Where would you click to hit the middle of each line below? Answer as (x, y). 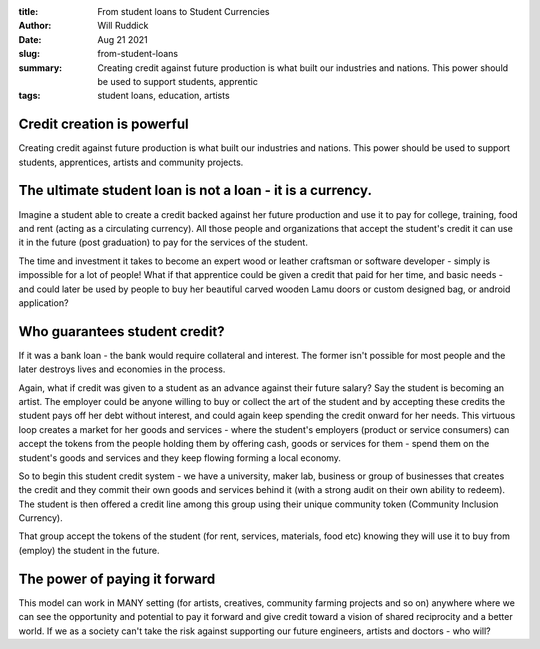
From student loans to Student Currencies (183, 11)
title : (28, 11)
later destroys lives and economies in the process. (122, 369)
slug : (29, 54)
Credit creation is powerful (103, 124)
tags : (29, 96)
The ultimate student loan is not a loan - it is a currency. (195, 190)
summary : (40, 67)
